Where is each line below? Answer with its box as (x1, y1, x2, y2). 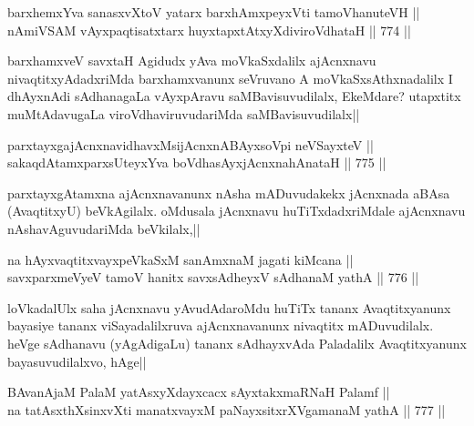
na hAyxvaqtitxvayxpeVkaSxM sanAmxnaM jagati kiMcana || (7, 249, 354, 269)
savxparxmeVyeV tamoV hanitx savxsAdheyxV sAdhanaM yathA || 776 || (7, 268, 419, 287)
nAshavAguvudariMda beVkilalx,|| (7, 218, 201, 238)
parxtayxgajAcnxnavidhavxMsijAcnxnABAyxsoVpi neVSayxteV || (7, 135, 374, 154)
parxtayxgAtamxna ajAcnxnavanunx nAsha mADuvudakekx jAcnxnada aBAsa (7, 183, 450, 202)
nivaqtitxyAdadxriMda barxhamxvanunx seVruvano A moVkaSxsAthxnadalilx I (7, 68, 453, 87)
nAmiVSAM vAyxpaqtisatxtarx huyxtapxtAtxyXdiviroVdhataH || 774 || (7, 20, 411, 39)
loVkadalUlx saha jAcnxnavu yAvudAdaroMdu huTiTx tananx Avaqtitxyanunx (7, 298, 451, 317)
